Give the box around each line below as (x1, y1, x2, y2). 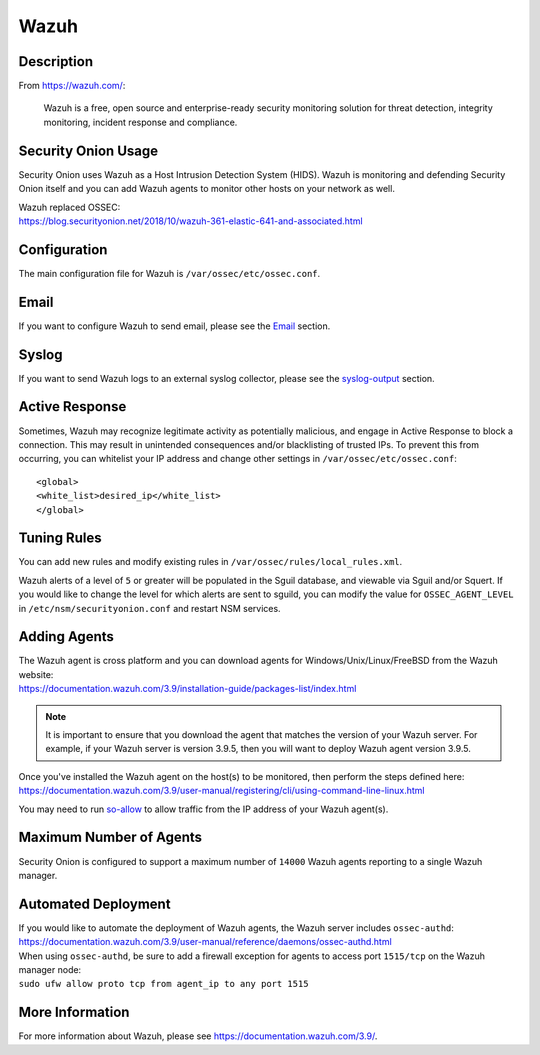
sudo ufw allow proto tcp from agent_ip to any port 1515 (18, 978, 309, 990)
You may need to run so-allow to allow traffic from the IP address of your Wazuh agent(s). (18, 803, 389, 815)
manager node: (18, 963, 82, 975)
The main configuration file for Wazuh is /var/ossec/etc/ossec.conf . (18, 267, 321, 279)
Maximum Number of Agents (18, 829, 203, 846)
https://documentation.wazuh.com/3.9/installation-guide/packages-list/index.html (18, 683, 357, 695)
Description (18, 53, 94, 70)
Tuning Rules (18, 530, 102, 547)
